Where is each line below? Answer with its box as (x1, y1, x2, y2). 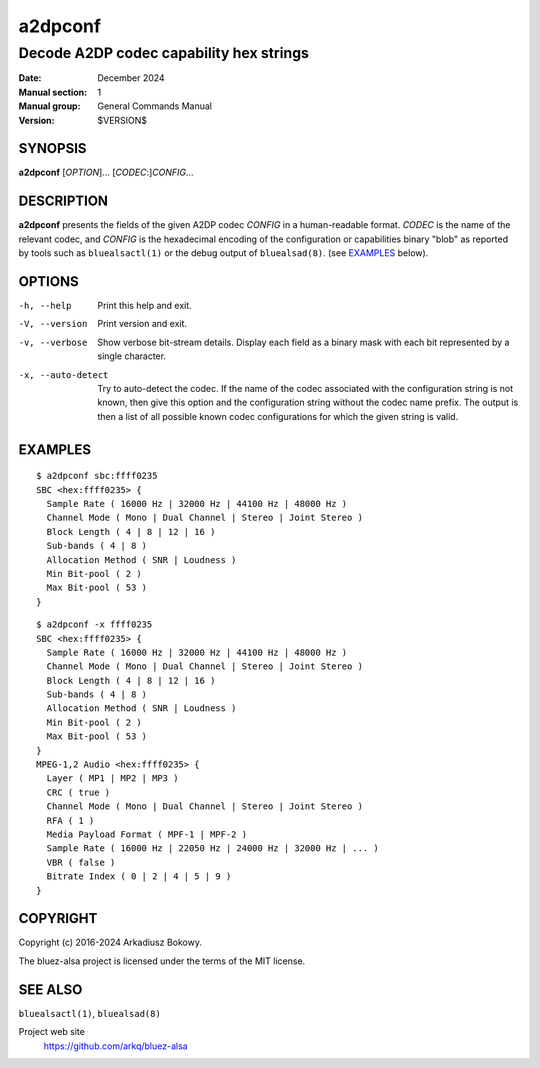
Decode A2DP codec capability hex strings (18, 44, 310, 62)
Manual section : (18, 86, 88, 98)
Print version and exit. (97, 318, 188, 330)
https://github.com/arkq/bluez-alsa (43, 1040, 189, 1052)
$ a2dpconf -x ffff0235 (36, 619, 153, 630)
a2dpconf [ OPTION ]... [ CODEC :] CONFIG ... (18, 166, 194, 179)
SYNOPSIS (18, 140, 87, 157)
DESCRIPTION (18, 193, 109, 210)
